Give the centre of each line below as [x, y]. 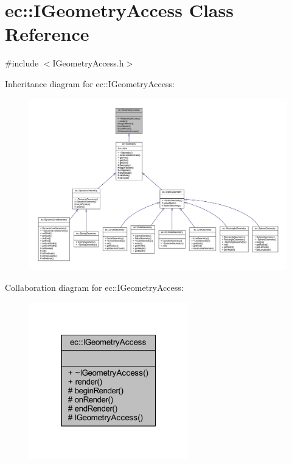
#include [22, 63]
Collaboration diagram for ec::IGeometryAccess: [94, 287]
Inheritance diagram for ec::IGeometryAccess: [90, 83]
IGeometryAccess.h [88, 63]
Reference [47, 34]
